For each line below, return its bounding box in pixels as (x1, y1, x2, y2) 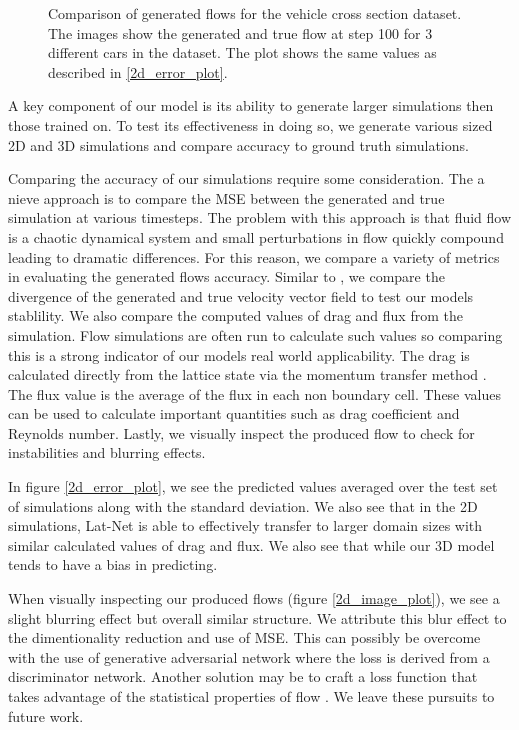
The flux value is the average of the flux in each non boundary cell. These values (8, 383, 502, 404)
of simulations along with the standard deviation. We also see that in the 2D (8, 495, 478, 516)
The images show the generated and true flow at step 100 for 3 (48, 22, 433, 43)
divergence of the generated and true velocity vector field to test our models (8, 285, 474, 306)
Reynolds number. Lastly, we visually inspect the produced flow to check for (8, 422, 475, 443)
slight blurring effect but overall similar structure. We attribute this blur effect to (8, 607, 507, 628)
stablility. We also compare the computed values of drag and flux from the (8, 305, 463, 326)
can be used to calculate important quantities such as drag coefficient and (8, 403, 460, 424)
